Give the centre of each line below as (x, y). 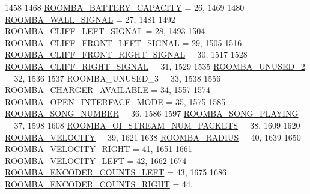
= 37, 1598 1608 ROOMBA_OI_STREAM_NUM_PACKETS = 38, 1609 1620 (153, 125)
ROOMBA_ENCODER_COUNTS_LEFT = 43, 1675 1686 (116, 172)
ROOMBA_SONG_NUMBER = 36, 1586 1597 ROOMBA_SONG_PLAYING (152, 113)
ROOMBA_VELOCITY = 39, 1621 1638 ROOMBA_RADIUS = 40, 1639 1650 (153, 137)
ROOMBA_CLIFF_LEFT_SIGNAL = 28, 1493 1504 (105, 31)
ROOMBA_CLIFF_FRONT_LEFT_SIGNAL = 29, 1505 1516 (123, 42)
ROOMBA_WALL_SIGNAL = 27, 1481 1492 (90, 19)
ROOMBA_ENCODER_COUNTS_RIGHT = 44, (99, 183)
